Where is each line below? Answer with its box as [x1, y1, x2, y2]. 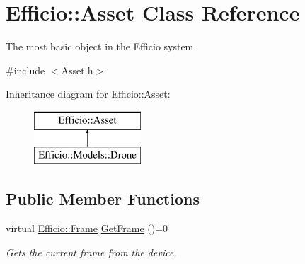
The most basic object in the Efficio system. [6, 39, 197, 54]
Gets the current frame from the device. [6, 244, 177, 259]
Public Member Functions [6, 188, 200, 210]
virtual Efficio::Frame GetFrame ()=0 [6, 221, 168, 236]
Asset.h [61, 62, 93, 77]
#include [6, 62, 45, 77]
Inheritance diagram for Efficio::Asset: [6, 86, 171, 101]
